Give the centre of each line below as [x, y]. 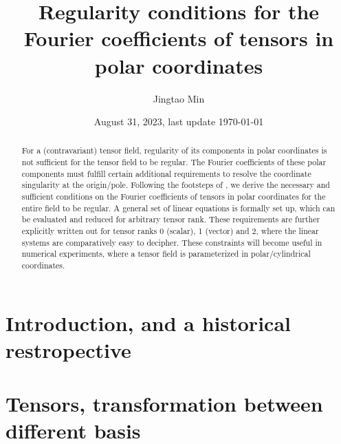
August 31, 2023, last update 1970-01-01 [179, 121]
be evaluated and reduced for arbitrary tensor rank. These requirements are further [171, 219]
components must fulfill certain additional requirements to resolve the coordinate [166, 173]
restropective [68, 349]
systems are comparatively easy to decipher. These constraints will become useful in [172, 242]
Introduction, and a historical [148, 323]
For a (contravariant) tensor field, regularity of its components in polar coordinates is [174, 150]
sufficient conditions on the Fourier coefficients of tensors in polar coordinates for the [174, 197]
